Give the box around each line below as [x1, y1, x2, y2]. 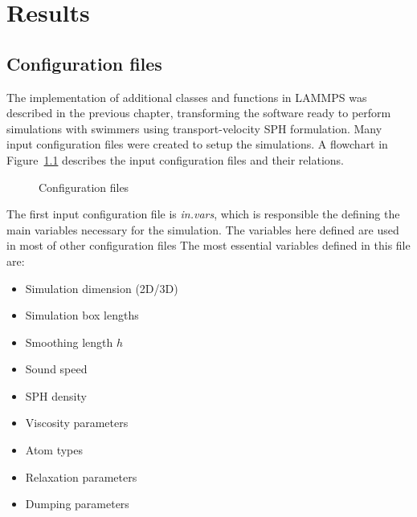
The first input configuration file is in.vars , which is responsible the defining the [6, 206, 400, 222]
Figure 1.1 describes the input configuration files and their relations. [6, 151, 344, 168]
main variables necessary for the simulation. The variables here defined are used [6, 221, 399, 238]
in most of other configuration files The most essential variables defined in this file [6, 237, 411, 254]
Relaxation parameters [25, 468, 137, 485]
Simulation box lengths [25, 307, 139, 324]
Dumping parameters [25, 495, 129, 512]
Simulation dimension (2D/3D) [25, 279, 178, 296]
